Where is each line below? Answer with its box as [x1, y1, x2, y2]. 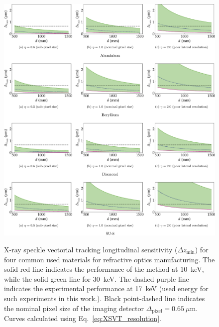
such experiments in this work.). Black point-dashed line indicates [4, 293, 205, 303]
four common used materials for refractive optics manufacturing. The [4, 254, 215, 264]
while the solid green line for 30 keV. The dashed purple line [4, 273, 189, 284]
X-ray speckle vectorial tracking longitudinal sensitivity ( [4, 244, 178, 254]
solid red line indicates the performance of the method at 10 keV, [4, 264, 204, 274]
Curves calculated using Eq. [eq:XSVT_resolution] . [4, 313, 161, 323]
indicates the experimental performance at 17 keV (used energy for [4, 283, 209, 294]
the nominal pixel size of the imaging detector [4, 303, 144, 313]
